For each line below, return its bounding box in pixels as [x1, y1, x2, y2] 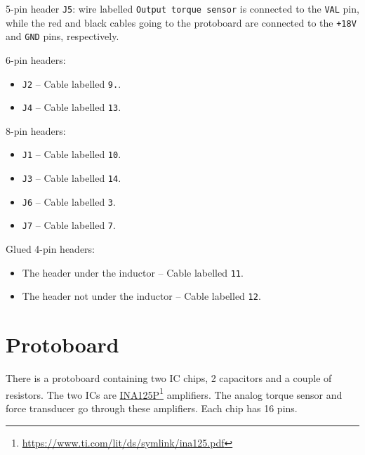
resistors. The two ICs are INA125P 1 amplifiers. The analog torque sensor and [6, 385, 343, 402]
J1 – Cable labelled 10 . [22, 147, 121, 161]
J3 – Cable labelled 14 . [22, 171, 121, 185]
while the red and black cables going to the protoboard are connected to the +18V [6, 15, 357, 29]
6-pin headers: [6, 52, 66, 67]
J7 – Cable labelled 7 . [22, 218, 116, 232]
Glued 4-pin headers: [6, 242, 95, 256]
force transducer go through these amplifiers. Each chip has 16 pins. [6, 400, 298, 415]
